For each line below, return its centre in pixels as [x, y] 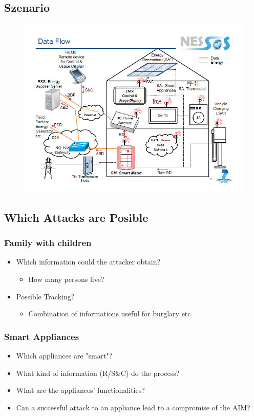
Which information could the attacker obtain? [88, 262]
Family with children [48, 243]
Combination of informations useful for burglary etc [110, 314]
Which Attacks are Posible [76, 217]
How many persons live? [66, 279]
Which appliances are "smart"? [64, 355]
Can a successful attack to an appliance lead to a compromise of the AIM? [133, 407]
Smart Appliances [42, 336]
